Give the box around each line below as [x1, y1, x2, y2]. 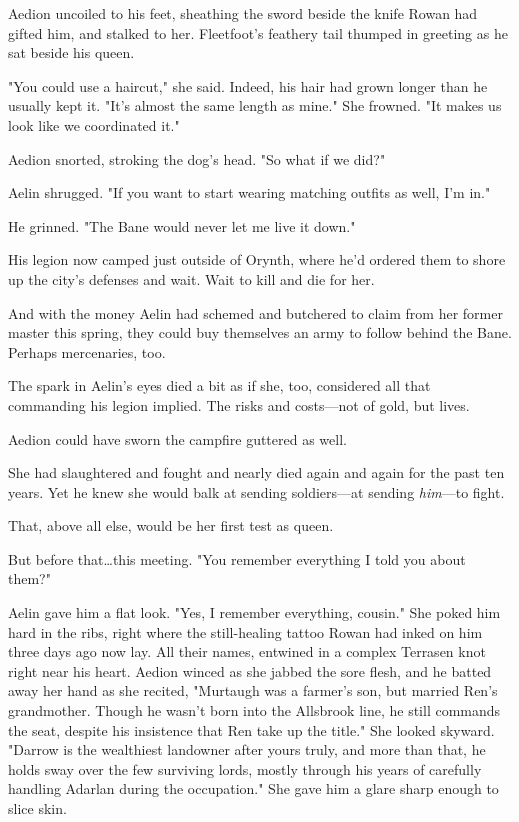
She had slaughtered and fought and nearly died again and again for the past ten [8, 462, 505, 483]
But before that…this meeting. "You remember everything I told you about [8, 548, 466, 569]
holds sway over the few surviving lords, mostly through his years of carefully [8, 758, 482, 779]
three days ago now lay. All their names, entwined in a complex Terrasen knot [8, 641, 486, 662]
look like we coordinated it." [8, 114, 180, 135]
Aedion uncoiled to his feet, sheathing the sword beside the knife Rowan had [8, 3, 478, 23]
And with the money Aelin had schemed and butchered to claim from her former [8, 302, 503, 323]
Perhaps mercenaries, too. [8, 341, 166, 362]
